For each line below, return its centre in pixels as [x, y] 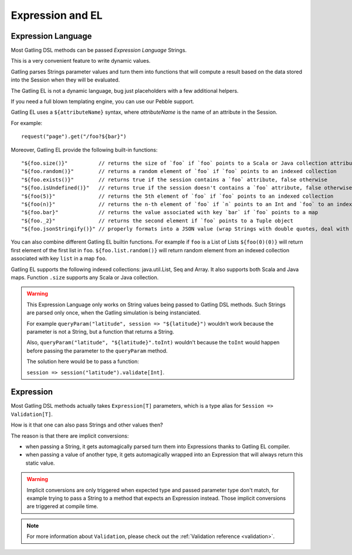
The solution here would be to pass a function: [83, 361]
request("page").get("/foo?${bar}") [74, 137]
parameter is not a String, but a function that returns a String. [100, 332]
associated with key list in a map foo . [59, 259]
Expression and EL [57, 15]
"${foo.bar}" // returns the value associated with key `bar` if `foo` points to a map [170, 212]
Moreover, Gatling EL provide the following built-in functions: [84, 150]
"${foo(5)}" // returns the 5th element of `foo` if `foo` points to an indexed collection [177, 196]
